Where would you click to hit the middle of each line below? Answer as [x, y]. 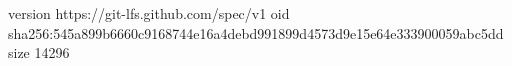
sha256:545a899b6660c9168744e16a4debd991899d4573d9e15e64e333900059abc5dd [256, 32]
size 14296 [39, 52]
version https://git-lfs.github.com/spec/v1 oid [149, 13]
